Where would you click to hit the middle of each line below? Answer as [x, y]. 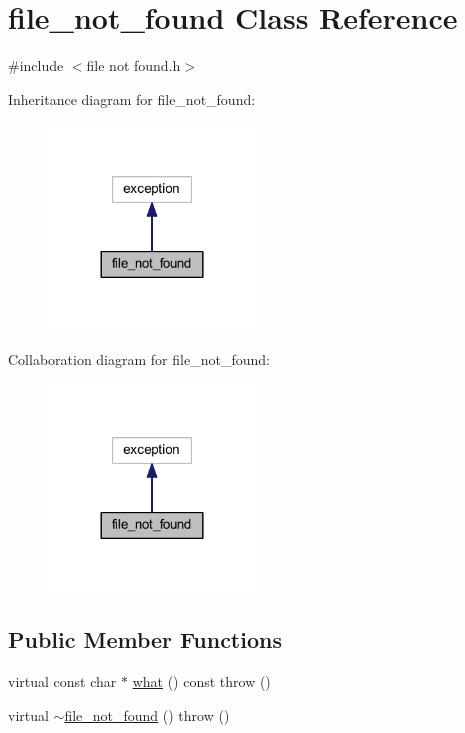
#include [36, 65]
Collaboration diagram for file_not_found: [139, 358]
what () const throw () [201, 681]
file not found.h [133, 65]
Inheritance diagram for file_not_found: [132, 98]
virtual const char [62, 681]
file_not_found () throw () [147, 714]
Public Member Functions [145, 639]
